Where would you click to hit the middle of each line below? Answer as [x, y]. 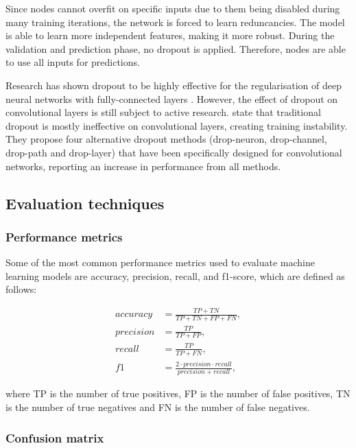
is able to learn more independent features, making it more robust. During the [170, 35]
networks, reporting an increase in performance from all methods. [143, 166]
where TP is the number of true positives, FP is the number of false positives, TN [178, 393]
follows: [21, 289]
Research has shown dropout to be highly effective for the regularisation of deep [174, 85]
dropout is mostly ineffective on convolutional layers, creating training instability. [177, 125]
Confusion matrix [55, 437]
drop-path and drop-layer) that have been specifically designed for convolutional [174, 152]
